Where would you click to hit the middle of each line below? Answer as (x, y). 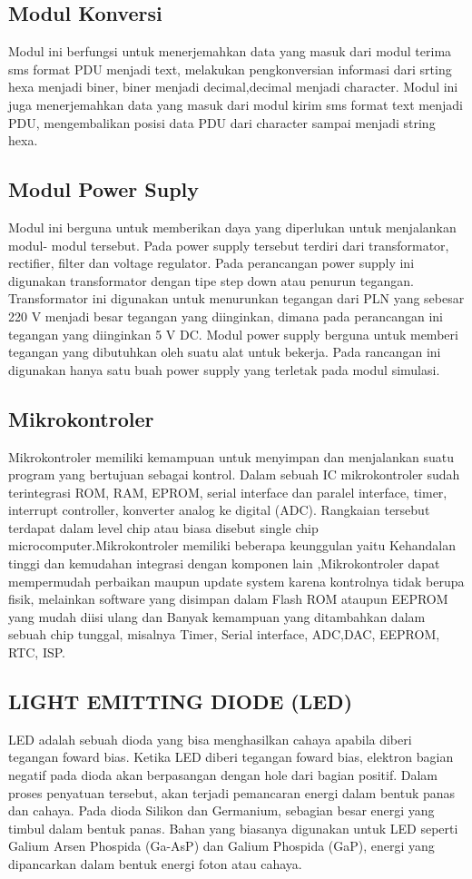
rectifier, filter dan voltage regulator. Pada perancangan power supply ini (211, 263)
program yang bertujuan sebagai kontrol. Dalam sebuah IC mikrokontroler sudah (234, 474)
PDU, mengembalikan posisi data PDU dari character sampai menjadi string (222, 122)
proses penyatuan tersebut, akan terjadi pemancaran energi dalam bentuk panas (232, 792)
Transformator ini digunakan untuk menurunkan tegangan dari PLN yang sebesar (236, 298)
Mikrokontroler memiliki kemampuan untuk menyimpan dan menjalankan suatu (231, 456)
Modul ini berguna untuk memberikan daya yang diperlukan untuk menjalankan (232, 227)
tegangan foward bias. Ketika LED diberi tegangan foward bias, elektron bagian (231, 757)
